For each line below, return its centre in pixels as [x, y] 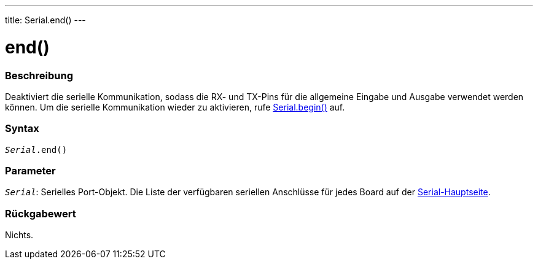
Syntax [22, 129]
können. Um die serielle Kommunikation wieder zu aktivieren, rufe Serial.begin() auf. [175, 107]
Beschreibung [39, 75]
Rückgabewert [41, 213]
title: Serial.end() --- [45, 20]
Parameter [30, 171]
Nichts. [19, 235]
